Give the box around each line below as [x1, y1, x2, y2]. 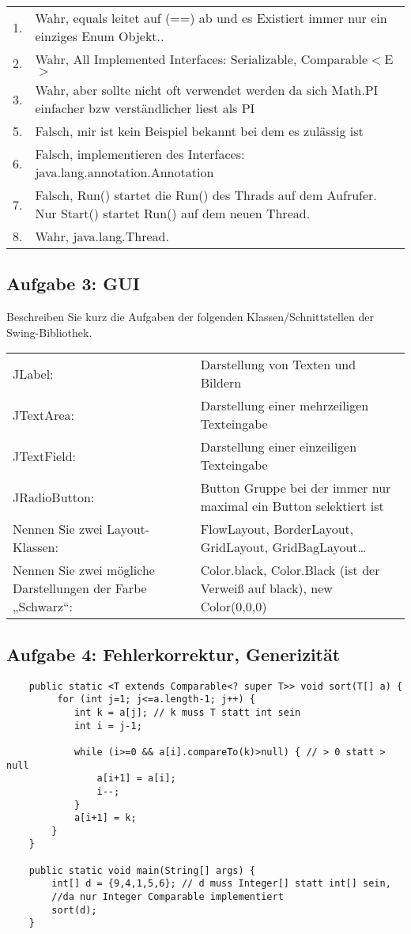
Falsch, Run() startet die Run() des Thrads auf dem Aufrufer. [35, 186, 377, 204]
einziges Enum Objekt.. [35, 27, 164, 45]
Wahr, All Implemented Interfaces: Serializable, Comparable [35, 50, 368, 68]
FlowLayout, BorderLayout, [200, 520, 354, 539]
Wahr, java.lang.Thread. [35, 227, 169, 245]
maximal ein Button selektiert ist [200, 497, 384, 516]
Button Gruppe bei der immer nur [200, 478, 391, 497]
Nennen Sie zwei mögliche [13, 561, 155, 580]
